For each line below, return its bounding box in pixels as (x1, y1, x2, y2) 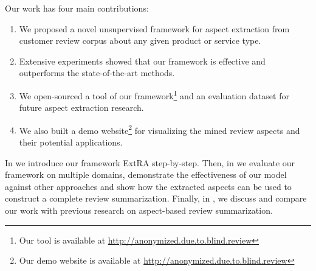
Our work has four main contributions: (5, 2, 149, 14)
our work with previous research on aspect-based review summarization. (5, 204, 273, 217)
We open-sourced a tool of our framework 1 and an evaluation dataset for (19, 87, 289, 102)
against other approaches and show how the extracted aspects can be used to (5, 180, 292, 192)
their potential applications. (19, 136, 123, 149)
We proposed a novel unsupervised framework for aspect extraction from (19, 22, 290, 35)
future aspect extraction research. (19, 101, 144, 114)
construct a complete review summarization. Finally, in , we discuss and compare (5, 192, 307, 205)
